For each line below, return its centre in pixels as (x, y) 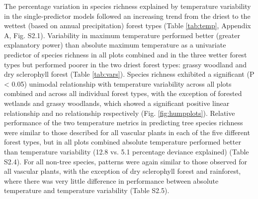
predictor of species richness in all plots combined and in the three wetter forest (126, 54)
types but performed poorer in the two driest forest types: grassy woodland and (126, 64)
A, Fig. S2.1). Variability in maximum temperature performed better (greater (122, 35)
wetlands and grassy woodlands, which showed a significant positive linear (117, 103)
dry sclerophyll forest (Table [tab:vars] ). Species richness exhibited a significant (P (129, 74)
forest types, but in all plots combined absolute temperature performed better (123, 142)
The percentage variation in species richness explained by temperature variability (128, 6)
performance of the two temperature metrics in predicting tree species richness (124, 123)
